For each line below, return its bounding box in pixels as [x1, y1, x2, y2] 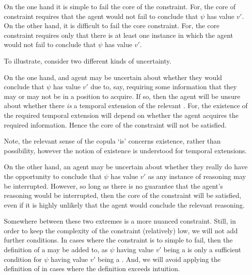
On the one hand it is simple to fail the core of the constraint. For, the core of [4, 1, 236, 11]
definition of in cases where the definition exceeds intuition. [4, 263, 180, 274]
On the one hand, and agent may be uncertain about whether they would [4, 72, 222, 82]
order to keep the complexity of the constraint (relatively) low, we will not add [4, 225, 238, 235]
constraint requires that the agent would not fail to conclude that [4, 11, 198, 21]
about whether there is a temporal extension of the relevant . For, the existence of [4, 100, 248, 111]
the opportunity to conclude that [4, 171, 102, 181]
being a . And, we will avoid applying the [97, 254, 220, 264]
